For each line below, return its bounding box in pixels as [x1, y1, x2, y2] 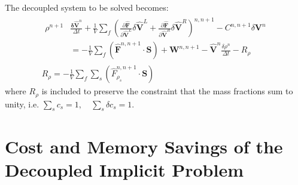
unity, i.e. [5, 97, 39, 110]
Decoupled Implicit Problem [5, 157, 244, 181]
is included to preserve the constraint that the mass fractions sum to [41, 85, 293, 97]
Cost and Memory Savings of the [5, 134, 283, 158]
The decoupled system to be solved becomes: [5, 1, 169, 13]
